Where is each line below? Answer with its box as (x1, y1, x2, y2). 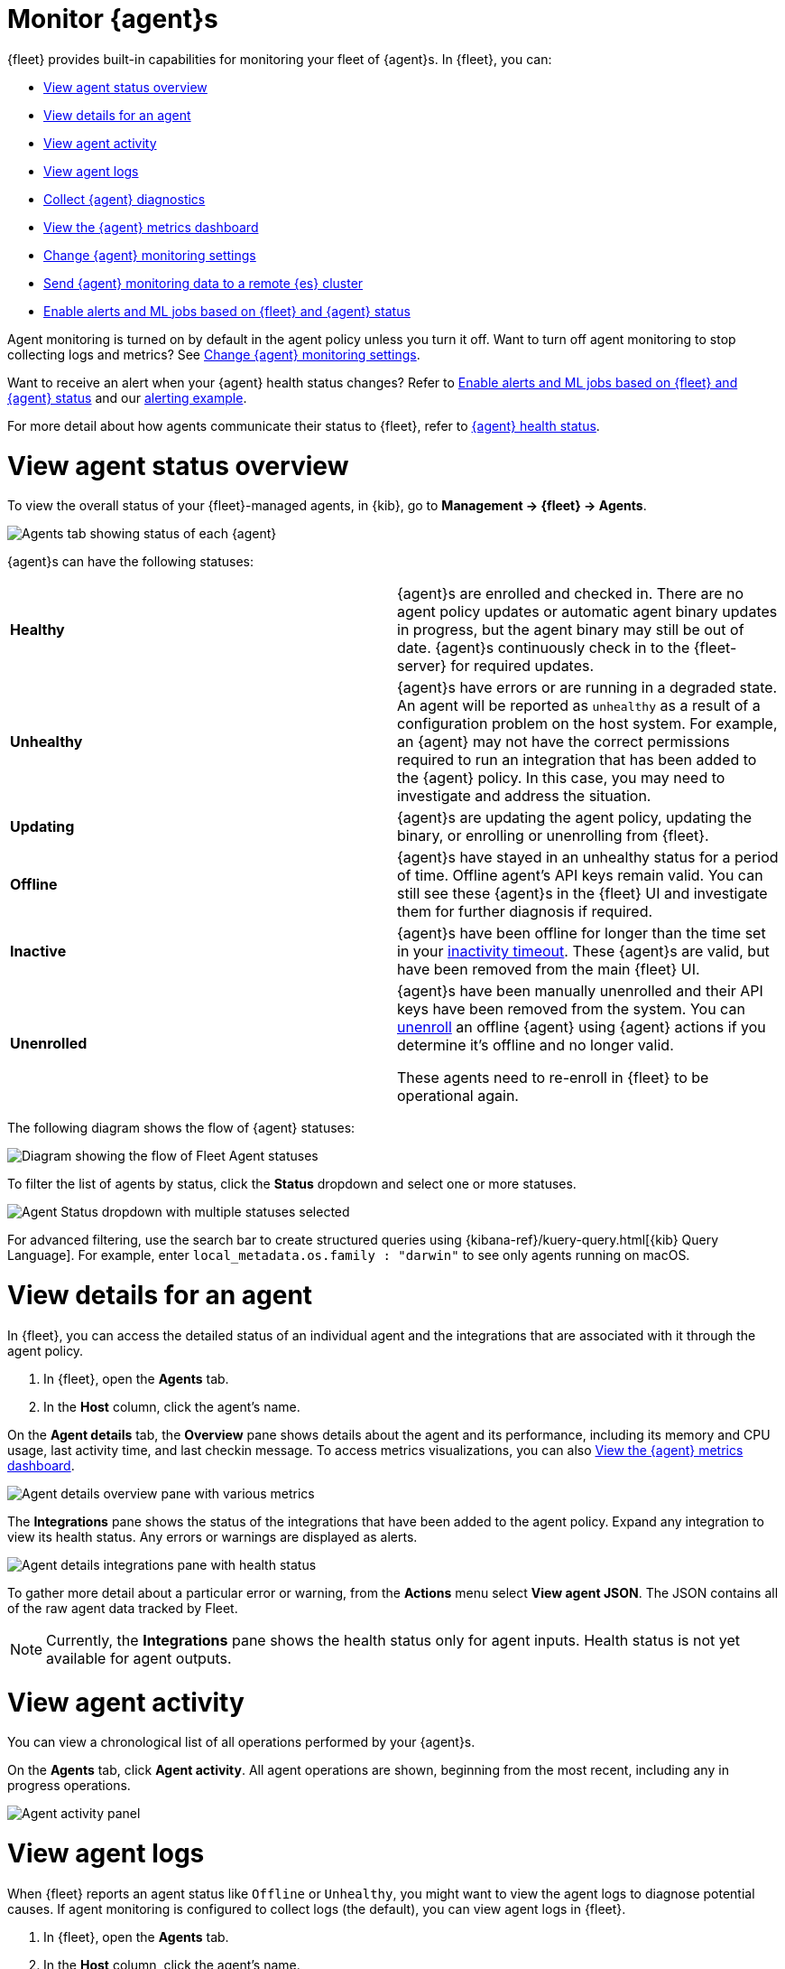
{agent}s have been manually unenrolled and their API (397, 982, 763, 1001)
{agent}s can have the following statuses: (7, 554, 254, 570)
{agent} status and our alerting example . (7, 389, 247, 406)
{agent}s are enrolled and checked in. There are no (397, 584, 744, 603)
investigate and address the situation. (397, 787, 651, 806)
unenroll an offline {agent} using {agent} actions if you (397, 1018, 766, 1037)
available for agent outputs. (46, 1648, 232, 1667)
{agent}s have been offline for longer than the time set (397, 924, 766, 943)
